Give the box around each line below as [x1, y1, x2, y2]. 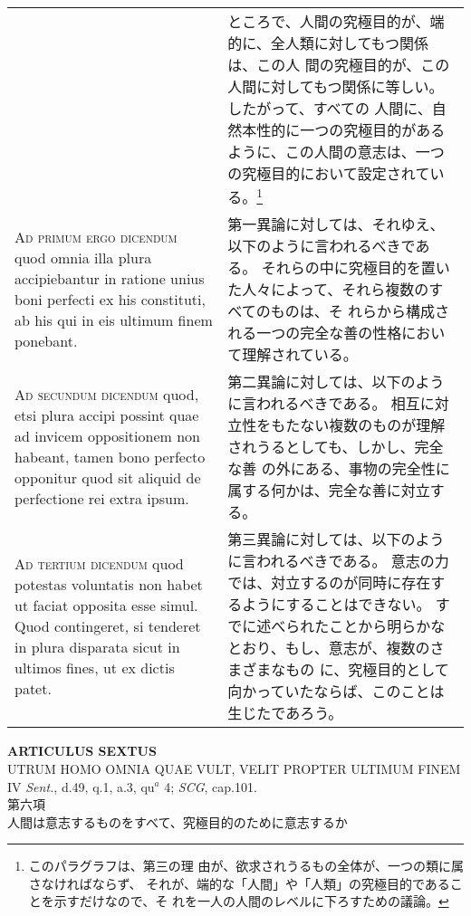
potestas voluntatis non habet [14, 573, 203, 595]
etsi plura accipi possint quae [14, 405, 199, 426]
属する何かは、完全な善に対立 [227, 480, 430, 501]
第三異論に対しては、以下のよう [227, 529, 445, 550]
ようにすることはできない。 [242, 594, 431, 615]
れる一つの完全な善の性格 [227, 322, 402, 344]
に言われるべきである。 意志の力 [227, 550, 449, 572]
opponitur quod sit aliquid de [14, 467, 201, 489]
